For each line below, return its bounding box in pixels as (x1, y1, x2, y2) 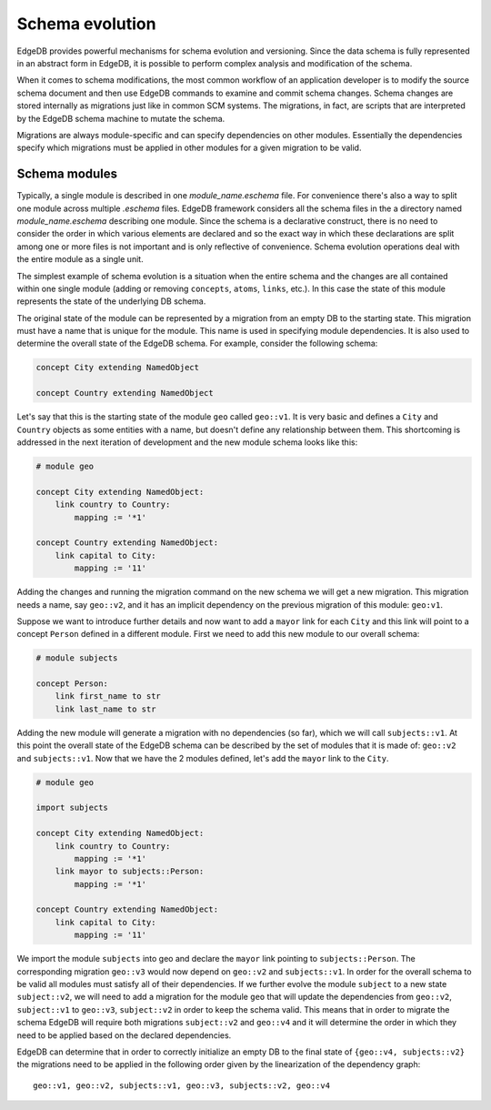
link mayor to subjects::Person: (55, 866, 205, 877)
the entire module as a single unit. (16, 254, 145, 265)
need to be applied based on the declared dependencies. (16, 1029, 232, 1041)
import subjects (35, 802, 109, 813)
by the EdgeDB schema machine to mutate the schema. (16, 113, 225, 124)
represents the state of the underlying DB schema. (16, 296, 206, 307)
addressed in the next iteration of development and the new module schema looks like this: (16, 437, 358, 448)
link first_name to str (55, 691, 161, 701)
